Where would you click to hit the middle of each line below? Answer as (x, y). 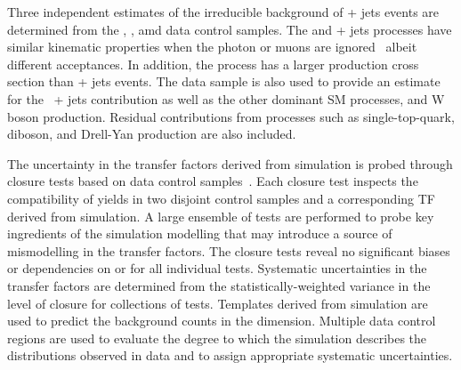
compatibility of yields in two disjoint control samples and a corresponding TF (221, 198)
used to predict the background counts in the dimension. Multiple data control (222, 321)
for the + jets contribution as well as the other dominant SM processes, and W (226, 98)
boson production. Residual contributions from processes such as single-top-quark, (231, 116)
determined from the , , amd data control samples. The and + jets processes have (230, 29)
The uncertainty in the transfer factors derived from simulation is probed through (230, 163)
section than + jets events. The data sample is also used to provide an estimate (224, 81)
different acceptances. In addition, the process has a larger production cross (213, 64)
